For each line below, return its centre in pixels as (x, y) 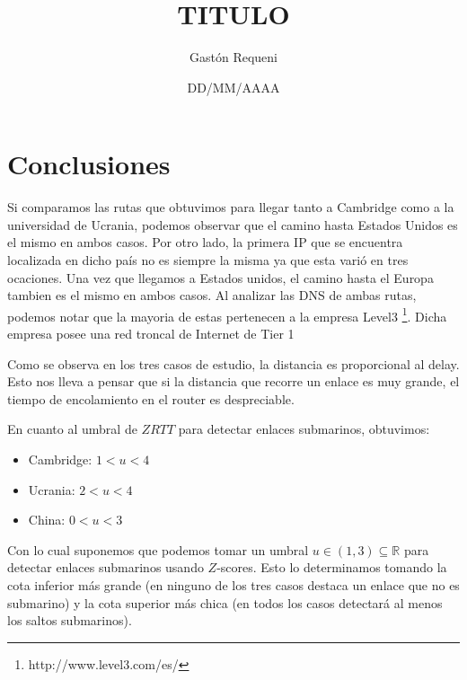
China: (47, 520)
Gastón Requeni (233, 57)
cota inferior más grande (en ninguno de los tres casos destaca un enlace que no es (233, 585)
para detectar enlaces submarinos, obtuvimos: (304, 429)
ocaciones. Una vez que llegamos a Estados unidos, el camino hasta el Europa (220, 277)
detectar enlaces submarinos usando (106, 567)
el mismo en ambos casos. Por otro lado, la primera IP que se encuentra (205, 242)
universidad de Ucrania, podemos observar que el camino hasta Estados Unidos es (233, 224)
